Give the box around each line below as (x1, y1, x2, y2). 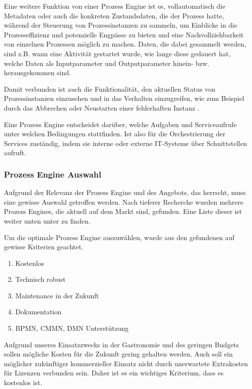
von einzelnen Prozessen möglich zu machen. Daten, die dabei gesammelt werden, (4, 39, 246, 49)
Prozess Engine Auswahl (4, 168, 101, 180)
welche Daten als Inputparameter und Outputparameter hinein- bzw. (4, 58, 209, 68)
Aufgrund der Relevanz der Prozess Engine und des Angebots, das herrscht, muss (4, 187, 246, 197)
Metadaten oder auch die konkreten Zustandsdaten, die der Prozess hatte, (4, 10, 224, 20)
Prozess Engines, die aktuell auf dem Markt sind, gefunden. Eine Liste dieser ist (4, 206, 242, 216)
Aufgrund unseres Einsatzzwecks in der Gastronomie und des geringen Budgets (4, 339, 239, 349)
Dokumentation (15, 307, 62, 317)
